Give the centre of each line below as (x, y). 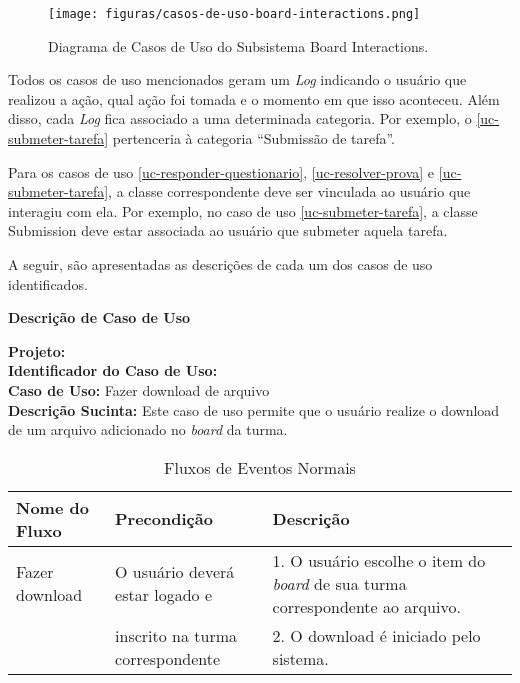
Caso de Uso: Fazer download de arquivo (139, 389)
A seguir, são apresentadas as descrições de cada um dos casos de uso (220, 264)
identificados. (48, 283)
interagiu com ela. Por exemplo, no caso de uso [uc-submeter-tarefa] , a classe (243, 210)
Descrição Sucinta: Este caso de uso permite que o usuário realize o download (254, 409)
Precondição (164, 519)
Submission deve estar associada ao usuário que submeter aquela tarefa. (228, 230)
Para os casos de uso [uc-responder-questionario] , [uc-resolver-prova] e (221, 171)
